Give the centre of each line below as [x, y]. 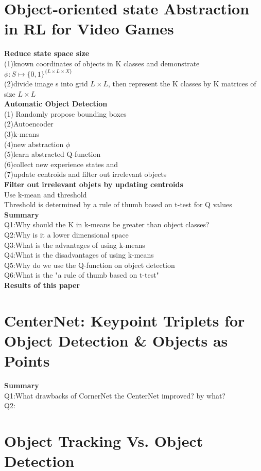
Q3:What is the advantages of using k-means [75, 244]
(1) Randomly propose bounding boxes [65, 113]
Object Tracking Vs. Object [104, 440]
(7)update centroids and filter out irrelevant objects [85, 174]
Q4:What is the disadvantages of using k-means [79, 255]
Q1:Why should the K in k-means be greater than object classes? [107, 224]
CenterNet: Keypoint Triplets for [125, 320]
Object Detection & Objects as [116, 340]
